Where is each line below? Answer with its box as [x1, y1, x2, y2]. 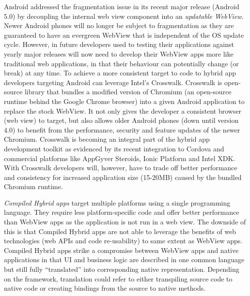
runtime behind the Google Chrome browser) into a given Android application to [4, 96, 245, 106]
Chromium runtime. [4, 181, 63, 192]
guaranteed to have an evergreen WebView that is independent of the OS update [4, 30, 244, 40]
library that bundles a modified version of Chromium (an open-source [24, 87, 232, 97]
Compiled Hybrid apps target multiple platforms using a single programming [4, 197, 231, 207]
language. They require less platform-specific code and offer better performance [4, 207, 239, 217]
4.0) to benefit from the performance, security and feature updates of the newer [4, 124, 240, 134]
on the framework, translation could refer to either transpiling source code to [4, 273, 233, 283]
